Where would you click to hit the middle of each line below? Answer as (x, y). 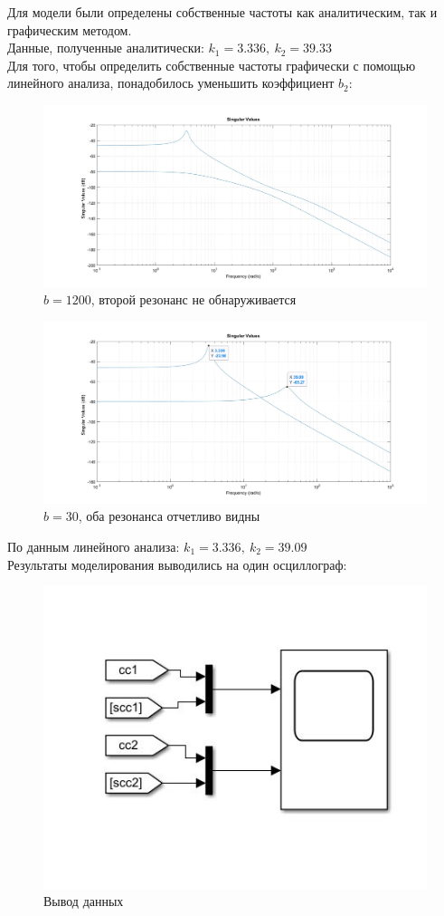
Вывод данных (84, 901)
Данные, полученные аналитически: (106, 48)
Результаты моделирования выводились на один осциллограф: (177, 564)
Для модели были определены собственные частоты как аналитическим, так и (222, 12)
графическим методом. (70, 29)
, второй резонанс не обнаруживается (194, 299)
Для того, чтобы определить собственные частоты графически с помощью (212, 65)
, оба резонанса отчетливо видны (169, 516)
